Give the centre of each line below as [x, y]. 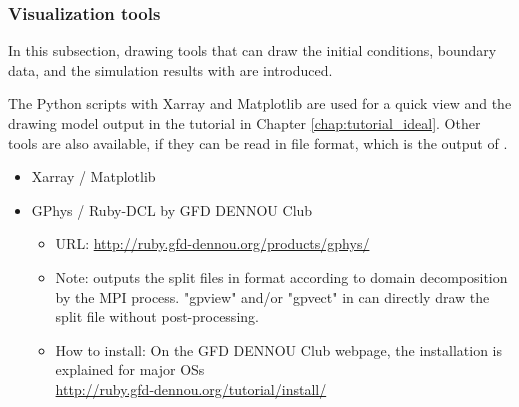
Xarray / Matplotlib [93, 176]
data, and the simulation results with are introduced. [170, 69]
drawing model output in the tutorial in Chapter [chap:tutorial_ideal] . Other [244, 123]
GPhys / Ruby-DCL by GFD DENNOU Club [172, 209]
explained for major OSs [130, 369]
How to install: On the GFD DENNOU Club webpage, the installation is [278, 349]
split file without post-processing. [157, 316]
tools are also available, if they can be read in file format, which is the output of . [258, 142]
